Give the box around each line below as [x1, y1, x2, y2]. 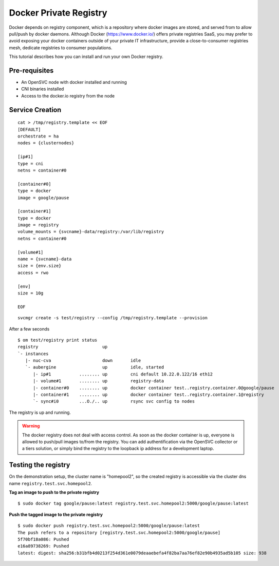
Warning [22, 423, 40, 429]
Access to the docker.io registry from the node [21, 93, 115, 98]
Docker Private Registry [9, 7, 108, 18]
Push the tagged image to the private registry [9, 511, 103, 517]
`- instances [18, 351, 49, 356]
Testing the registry [9, 461, 71, 469]
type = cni [18, 161, 44, 166]
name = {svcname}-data [18, 256, 72, 262]
